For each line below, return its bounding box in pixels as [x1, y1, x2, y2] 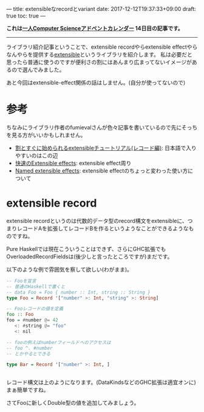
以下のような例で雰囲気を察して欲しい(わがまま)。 [6, 266, 132, 273]
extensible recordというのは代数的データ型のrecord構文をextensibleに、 [6, 217, 188, 224]
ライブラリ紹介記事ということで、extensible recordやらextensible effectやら [6, 43, 198, 50]
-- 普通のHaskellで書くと [6, 283, 66, 290]
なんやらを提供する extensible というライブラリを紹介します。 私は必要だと [6, 51, 193, 58]
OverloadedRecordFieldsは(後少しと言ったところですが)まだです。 [6, 253, 173, 260]
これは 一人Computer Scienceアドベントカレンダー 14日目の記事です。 [6, 25, 183, 32]
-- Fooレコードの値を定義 [6, 306, 64, 312]
